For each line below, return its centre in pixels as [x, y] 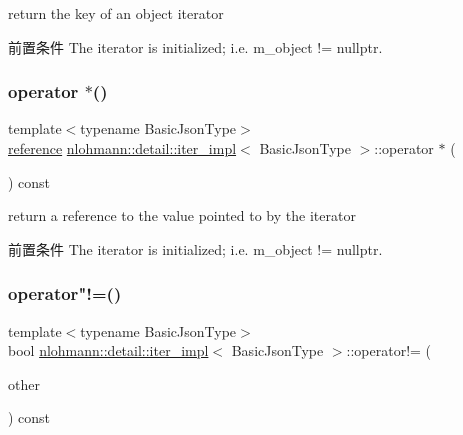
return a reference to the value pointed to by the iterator [182, 215]
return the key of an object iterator [116, 13]
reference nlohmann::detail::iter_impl [122, 148]
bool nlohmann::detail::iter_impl [108, 350]
